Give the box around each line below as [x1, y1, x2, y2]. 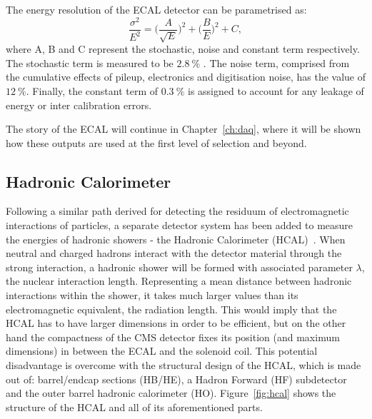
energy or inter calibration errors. [6, 97, 152, 112]
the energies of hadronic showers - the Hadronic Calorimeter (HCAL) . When [6, 231, 346, 246]
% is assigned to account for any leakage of [176, 83, 364, 98]
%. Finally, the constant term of [18, 83, 159, 98]
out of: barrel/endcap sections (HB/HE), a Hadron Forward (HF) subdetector [6, 371, 347, 386]
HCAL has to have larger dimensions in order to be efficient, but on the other [6, 315, 346, 330]
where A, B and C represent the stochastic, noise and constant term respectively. [6, 41, 360, 56]
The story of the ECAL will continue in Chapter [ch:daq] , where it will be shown [6, 121, 361, 136]
